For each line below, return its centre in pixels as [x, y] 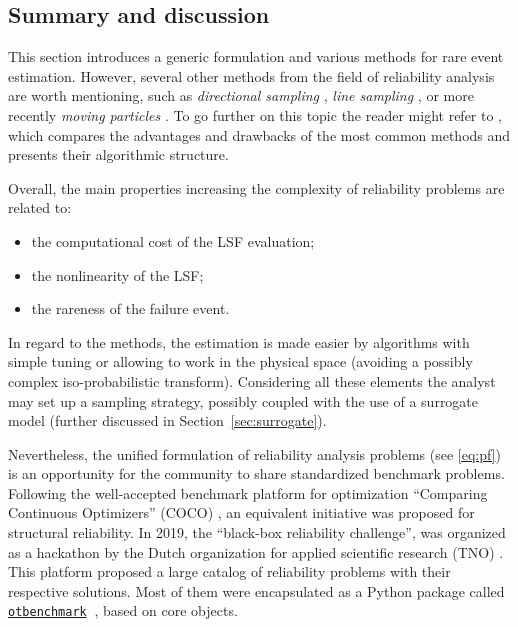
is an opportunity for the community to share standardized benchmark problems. [256, 473]
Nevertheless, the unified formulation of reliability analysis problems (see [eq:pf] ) [254, 453]
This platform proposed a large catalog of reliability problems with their [229, 571]
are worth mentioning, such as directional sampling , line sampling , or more [241, 95]
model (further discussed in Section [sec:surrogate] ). [167, 420]
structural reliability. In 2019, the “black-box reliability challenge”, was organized [257, 532]
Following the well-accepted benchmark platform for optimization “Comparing [248, 492]
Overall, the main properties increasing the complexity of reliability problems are [256, 187]
